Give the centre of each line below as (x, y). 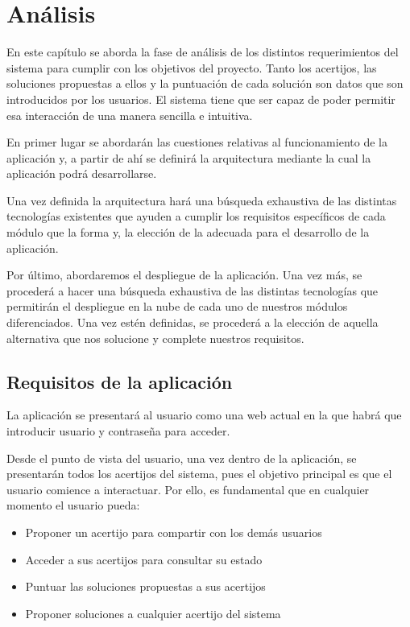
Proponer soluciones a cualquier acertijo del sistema (153, 613)
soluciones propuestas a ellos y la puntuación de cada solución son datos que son (205, 83)
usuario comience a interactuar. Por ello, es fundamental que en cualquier (188, 489)
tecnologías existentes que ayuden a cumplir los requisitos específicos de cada (196, 216)
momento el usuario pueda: (73, 505)
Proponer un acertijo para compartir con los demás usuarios (174, 532)
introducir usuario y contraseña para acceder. (118, 431)
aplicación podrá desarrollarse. (82, 173)
